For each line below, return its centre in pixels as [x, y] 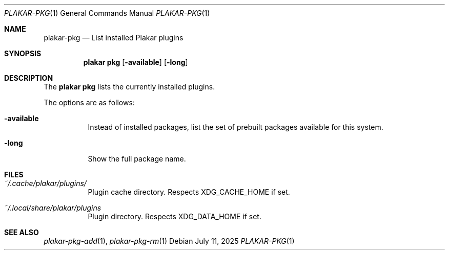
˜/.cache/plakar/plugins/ [45, 183]
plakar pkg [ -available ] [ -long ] [136, 62]
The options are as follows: [89, 102]
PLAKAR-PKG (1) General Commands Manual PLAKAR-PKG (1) [107, 13]
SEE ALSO [22, 232]
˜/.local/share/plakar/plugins [53, 208]
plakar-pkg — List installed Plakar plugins [114, 38]
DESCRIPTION [29, 78]
